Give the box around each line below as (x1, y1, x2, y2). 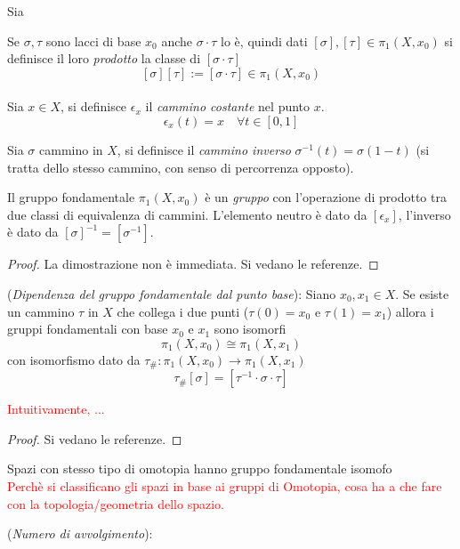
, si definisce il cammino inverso (117, 140, 291, 158)
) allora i (386, 302, 434, 320)
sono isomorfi (214, 319, 286, 338)
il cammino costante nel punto (145, 97, 311, 116)
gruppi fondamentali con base (7, 319, 168, 338)
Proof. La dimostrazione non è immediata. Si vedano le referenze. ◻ (7, 254, 379, 273)
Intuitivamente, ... (7, 400, 105, 418)
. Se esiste (395, 284, 449, 303)
